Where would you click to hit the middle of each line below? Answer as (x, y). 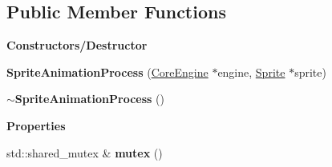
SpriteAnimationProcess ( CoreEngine (107, 72)
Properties (36, 125)
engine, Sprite (251, 72)
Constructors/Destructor (77, 45)
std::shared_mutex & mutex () (85, 152)
